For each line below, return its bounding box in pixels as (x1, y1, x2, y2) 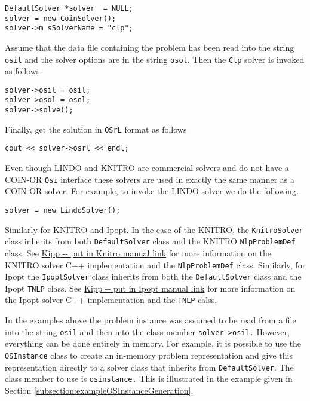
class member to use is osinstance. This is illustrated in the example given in (5, 372, 293, 385)
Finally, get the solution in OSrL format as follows (5, 123, 187, 135)
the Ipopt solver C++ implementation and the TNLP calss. (5, 293, 217, 306)
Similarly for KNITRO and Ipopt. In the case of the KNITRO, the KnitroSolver (5, 223, 303, 235)
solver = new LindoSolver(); (5, 206, 121, 215)
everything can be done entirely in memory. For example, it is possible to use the (5, 337, 302, 350)
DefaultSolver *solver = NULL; (5, 4, 133, 13)
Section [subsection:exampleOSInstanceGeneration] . (5, 384, 194, 396)
